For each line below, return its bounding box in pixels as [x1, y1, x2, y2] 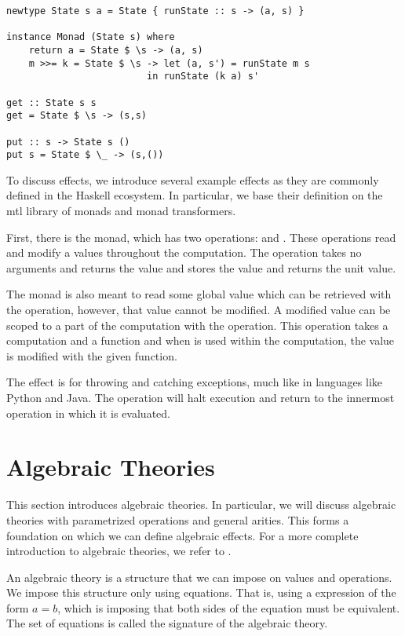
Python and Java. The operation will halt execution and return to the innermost [6, 389, 395, 405]
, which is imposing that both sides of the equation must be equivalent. [57, 599, 400, 616]
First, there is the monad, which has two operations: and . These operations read [6, 228, 396, 245]
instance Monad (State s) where [6, 31, 175, 43]
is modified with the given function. [6, 347, 177, 364]
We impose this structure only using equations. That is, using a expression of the [6, 584, 396, 601]
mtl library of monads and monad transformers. [6, 203, 236, 219]
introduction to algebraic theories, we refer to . [6, 543, 232, 559]
